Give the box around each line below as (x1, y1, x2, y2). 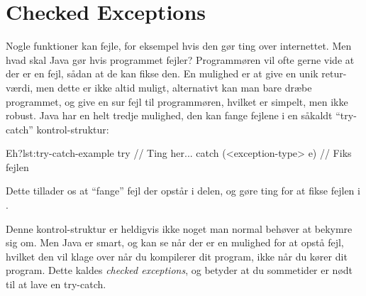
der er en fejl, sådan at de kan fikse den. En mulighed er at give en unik (6, 66, 318, 81)
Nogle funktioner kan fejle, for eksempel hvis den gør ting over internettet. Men (6, 38, 352, 53)
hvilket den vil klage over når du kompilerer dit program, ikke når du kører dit (6, 248, 348, 263)
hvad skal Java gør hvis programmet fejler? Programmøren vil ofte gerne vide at (6, 52, 355, 67)
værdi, (6, 80, 33, 94)
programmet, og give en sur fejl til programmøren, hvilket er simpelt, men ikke (6, 94, 348, 109)
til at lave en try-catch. (6, 277, 106, 292)
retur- (321, 66, 347, 81)
